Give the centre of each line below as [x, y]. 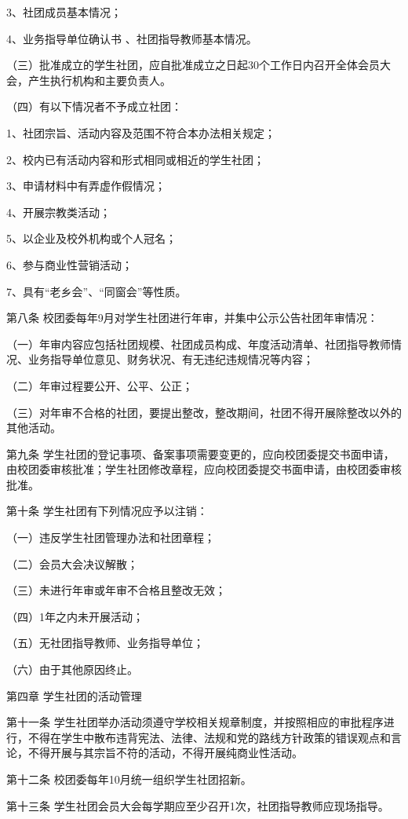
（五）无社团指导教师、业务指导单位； [105, 643]
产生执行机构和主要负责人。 [99, 80]
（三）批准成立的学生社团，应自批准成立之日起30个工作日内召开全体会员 [193, 65]
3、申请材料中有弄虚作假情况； [86, 186]
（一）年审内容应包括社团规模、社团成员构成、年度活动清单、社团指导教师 [199, 344]
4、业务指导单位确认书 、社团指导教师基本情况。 [132, 38]
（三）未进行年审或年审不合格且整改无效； [116, 590]
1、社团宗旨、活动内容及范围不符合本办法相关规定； [141, 132]
